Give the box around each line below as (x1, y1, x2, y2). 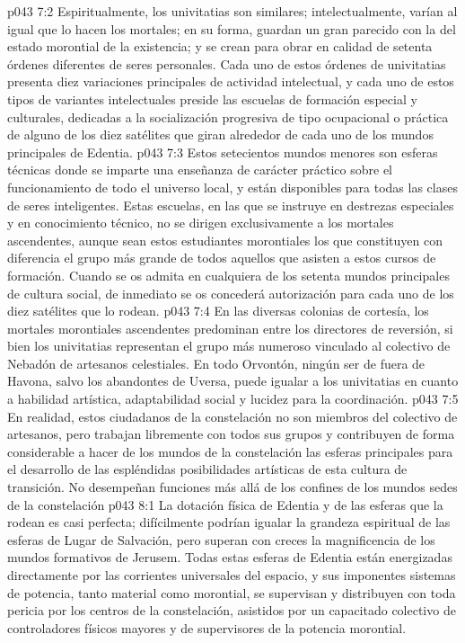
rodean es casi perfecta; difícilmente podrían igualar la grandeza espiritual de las (7, 513, 451, 531)
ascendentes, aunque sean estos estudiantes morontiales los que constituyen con (7, 230, 443, 249)
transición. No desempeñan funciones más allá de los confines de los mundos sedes (7, 478, 458, 496)
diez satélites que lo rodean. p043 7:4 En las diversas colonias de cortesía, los (7, 301, 429, 320)
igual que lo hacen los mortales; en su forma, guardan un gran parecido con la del (7, 19, 456, 38)
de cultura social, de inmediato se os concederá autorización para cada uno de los (7, 283, 454, 302)
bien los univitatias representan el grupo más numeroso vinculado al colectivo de (7, 336, 451, 355)
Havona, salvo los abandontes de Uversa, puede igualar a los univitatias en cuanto (7, 371, 459, 390)
